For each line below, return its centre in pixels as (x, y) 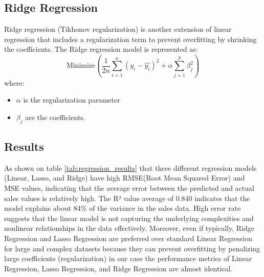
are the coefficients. (55, 117)
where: (14, 82)
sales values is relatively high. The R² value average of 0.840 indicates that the (127, 198)
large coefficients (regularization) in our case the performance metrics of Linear (128, 258)
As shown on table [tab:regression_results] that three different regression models (130, 167)
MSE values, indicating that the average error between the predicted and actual (129, 188)
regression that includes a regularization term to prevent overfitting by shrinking (130, 39)
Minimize (81, 66)
